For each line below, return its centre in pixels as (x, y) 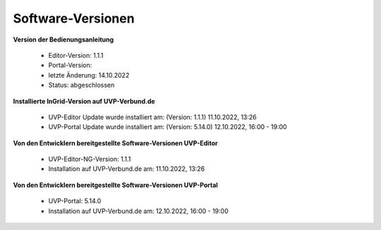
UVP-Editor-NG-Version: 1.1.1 (90, 159)
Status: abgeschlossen (81, 85)
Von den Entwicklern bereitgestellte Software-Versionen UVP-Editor (115, 143)
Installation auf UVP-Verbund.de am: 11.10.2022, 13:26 (127, 169)
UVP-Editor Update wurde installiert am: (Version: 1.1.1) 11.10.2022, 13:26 (152, 117)
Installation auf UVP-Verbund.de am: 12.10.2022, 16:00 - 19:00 (138, 211)
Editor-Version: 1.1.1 (76, 55)
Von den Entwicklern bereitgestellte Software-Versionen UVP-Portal (115, 185)
